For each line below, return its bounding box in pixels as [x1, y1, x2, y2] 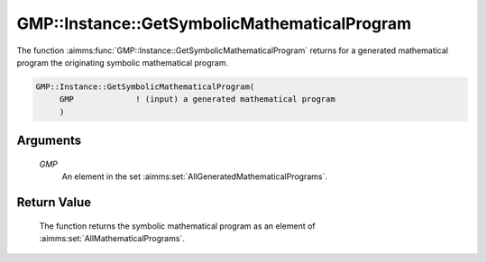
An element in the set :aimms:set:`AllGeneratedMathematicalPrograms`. [61, 171, 328, 182]
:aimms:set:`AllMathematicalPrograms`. [39, 232, 185, 243]
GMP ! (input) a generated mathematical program [59, 95, 335, 104]
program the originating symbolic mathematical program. [16, 57, 229, 68]
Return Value [16, 194, 92, 210]
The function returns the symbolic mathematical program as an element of [39, 221, 316, 231]
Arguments [16, 133, 82, 149]
